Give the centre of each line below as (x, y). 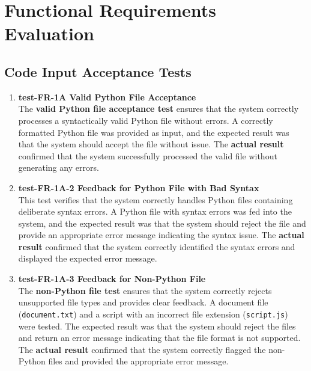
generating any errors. (59, 167)
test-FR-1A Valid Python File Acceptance (107, 97)
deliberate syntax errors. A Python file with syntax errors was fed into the (155, 211)
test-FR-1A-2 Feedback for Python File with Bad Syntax (139, 187)
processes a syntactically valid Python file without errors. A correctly (146, 120)
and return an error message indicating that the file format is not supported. (159, 338)
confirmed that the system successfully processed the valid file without (148, 155)
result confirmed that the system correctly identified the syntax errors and (157, 246)
